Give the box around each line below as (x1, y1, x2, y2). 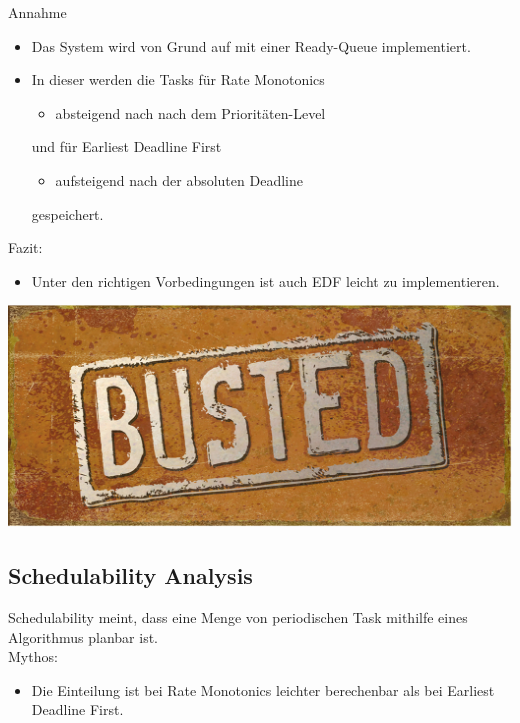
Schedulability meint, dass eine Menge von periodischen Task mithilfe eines (8, 607, 468, 628)
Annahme (8, 2, 67, 22)
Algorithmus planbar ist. (8, 626, 158, 647)
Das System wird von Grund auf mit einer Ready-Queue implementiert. (31, 35, 471, 56)
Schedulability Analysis (8, 560, 253, 591)
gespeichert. (31, 203, 104, 224)
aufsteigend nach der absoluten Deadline (55, 169, 303, 190)
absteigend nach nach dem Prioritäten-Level (55, 102, 326, 123)
